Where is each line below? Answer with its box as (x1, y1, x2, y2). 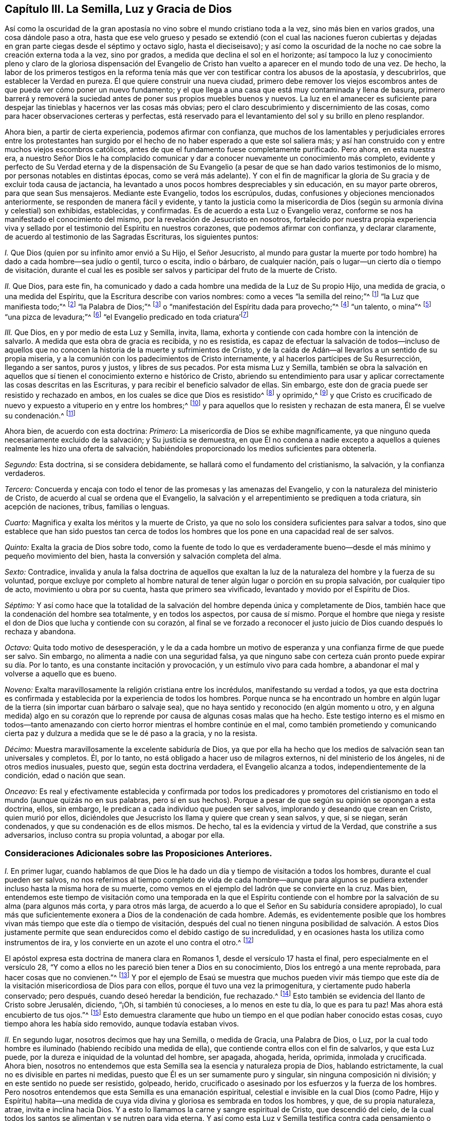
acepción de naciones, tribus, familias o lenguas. (5, 502, 170, 511)
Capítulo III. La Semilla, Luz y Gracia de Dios (5, 3, 232, 15)
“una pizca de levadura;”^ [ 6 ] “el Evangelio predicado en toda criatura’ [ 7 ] (5, 310, 249, 321)
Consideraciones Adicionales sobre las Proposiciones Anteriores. (5, 848, 272, 858)
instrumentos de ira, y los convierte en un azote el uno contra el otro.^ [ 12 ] (5, 936, 254, 947)
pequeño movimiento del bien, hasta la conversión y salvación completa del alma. (5, 552, 282, 561)
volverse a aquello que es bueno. (5, 669, 117, 678)
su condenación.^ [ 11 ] (5, 409, 76, 420)
